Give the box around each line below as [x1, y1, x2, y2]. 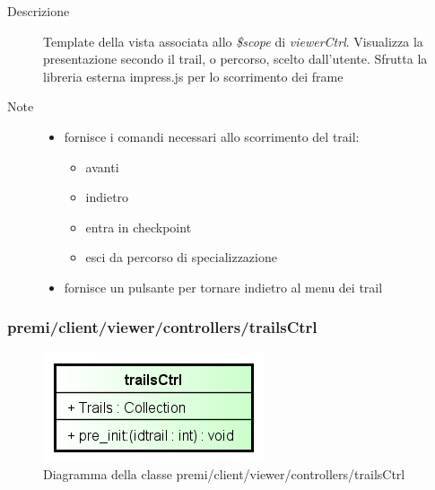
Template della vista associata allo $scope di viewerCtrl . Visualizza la [43, 31, 423, 50]
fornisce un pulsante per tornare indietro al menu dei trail [64, 277, 383, 296]
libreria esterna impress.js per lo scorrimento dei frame [43, 66, 344, 85]
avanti [85, 157, 119, 176]
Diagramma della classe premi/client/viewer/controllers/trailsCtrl [43, 465, 405, 484]
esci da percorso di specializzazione [85, 248, 277, 267]
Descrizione [7, 2, 70, 20]
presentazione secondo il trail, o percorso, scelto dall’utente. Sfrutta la [43, 49, 428, 68]
